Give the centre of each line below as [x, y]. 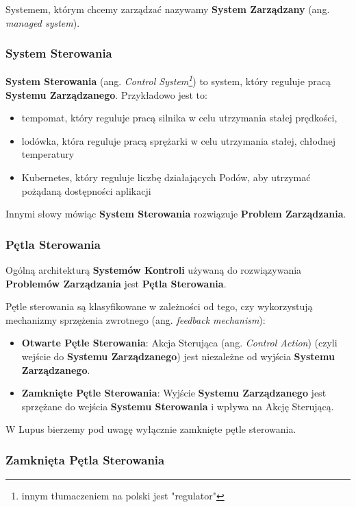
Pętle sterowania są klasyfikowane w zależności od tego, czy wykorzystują [159, 306]
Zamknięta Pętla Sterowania [85, 459]
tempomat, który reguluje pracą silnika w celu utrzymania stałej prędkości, [179, 118]
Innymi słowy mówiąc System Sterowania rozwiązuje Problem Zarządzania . [176, 214]
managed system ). [43, 22]
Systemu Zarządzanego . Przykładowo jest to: [106, 94]
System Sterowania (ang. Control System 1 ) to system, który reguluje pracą [168, 80]
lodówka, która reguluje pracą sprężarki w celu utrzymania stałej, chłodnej [179, 140]
